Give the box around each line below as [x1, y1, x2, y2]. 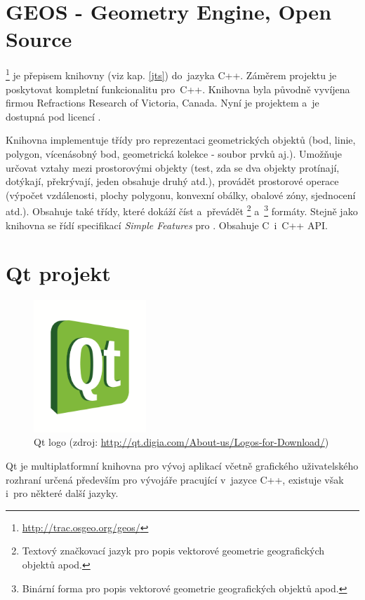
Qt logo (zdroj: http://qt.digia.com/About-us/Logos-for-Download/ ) [34, 435, 329, 449]
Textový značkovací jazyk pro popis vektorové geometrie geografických [22, 543, 325, 558]
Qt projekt [6, 259, 111, 287]
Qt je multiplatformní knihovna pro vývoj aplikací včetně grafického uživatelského [6, 458, 359, 472]
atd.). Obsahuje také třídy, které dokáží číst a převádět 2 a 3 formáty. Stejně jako [6, 202, 358, 218]
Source [6, 25, 72, 53]
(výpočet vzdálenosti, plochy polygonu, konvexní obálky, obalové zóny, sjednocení [6, 187, 356, 202]
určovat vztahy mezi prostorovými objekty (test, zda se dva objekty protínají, [6, 160, 340, 175]
